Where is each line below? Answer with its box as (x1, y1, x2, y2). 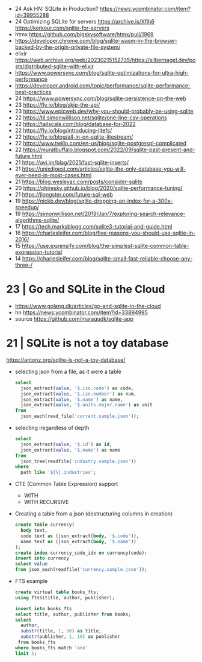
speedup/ (14, 204, 39, 210)
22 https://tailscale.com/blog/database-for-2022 (14, 121, 136, 127)
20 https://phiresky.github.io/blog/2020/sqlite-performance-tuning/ (14, 184, 183, 192)
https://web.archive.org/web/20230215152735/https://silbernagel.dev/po (14, 57, 196, 63)
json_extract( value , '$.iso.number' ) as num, (20, 391, 136, 397)
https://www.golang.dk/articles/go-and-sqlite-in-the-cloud (14, 302, 161, 309)
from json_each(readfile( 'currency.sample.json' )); (14, 567, 147, 573)
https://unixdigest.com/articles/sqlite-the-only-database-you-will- (22, 165, 186, 172)
